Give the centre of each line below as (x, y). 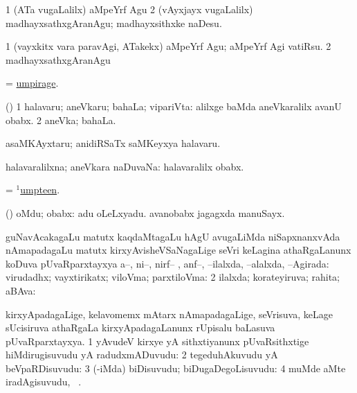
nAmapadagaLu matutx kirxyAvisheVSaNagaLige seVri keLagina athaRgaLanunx (178, 250)
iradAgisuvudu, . (44, 382)
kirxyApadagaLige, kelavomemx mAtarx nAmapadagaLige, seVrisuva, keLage (169, 314)
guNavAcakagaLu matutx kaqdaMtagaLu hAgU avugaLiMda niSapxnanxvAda (173, 236)
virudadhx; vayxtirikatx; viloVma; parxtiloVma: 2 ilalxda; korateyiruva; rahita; (173, 277)
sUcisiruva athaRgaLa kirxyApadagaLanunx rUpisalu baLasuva (140, 327)
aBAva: (21, 290)
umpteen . (40, 190)
